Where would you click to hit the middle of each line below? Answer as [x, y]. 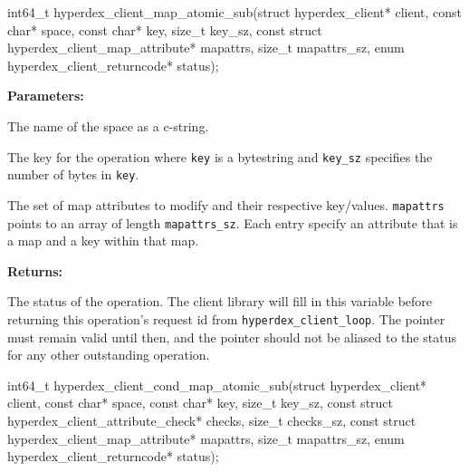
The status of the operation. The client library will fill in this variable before [220, 301]
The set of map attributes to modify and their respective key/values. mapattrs [226, 204]
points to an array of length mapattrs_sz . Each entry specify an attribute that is [233, 222]
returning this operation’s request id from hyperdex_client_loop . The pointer [226, 318]
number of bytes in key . [73, 174]
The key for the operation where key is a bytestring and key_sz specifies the [220, 156]
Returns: [35, 270]
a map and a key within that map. [103, 241]
